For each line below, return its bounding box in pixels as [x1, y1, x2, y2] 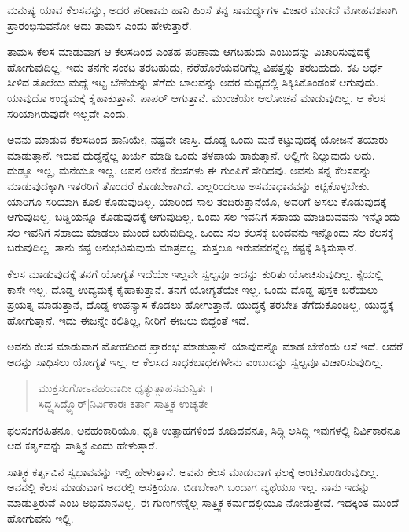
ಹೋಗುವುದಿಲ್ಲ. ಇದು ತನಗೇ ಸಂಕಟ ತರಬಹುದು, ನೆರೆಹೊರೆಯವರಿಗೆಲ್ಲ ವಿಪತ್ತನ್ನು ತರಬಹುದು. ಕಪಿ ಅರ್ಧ [7, 58, 383, 75]
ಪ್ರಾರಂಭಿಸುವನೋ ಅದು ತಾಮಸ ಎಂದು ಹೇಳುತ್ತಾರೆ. [7, 17, 192, 33]
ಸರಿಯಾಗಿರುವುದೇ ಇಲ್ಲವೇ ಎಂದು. [7, 105, 129, 121]
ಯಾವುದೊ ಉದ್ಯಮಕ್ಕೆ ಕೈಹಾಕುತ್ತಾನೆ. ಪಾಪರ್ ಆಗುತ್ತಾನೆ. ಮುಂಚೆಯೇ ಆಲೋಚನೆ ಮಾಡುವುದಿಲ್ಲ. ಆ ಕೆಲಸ [7, 89, 386, 105]
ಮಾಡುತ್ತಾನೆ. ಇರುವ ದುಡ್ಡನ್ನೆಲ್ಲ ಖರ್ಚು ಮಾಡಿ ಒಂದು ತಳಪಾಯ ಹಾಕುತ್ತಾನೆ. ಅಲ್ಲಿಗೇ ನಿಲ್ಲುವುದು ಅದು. [7, 146, 375, 163]
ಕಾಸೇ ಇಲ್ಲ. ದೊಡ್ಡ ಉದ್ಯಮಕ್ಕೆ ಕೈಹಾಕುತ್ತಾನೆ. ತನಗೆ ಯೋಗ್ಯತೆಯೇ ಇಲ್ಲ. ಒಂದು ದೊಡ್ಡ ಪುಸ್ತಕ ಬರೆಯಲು [7, 281, 378, 297]
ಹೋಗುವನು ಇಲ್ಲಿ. [7, 509, 74, 526]
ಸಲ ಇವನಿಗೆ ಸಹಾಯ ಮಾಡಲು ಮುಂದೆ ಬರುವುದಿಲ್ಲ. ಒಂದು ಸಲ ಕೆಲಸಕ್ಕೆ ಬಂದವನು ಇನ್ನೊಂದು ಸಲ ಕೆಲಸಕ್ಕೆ [7, 223, 394, 240]
